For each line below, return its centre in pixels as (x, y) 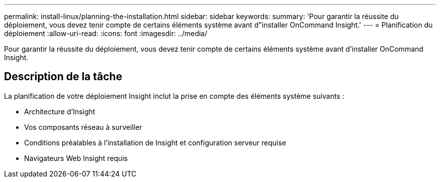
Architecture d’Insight (60, 111)
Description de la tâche (63, 77)
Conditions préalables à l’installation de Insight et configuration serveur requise (155, 142)
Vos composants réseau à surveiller (83, 127)
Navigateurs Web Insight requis (76, 158)
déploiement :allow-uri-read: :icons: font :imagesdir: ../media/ (106, 33)
